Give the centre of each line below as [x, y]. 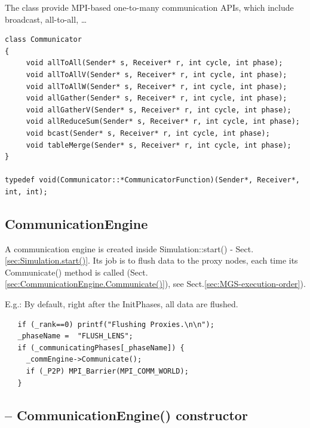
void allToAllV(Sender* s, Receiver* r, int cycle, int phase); [156, 74]
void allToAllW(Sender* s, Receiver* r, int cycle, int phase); [156, 86]
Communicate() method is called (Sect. [76, 272]
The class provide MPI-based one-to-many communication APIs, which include [149, 7]
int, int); [26, 192]
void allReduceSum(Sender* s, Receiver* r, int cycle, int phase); [163, 122]
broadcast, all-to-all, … [46, 19]
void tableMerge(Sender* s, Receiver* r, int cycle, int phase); [159, 145]
